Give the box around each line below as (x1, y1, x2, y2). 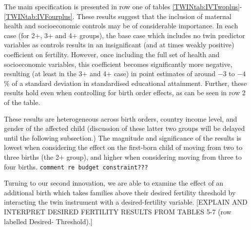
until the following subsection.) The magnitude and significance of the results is (4, 132, 241, 143)
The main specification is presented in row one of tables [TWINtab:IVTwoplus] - (4, 1, 242, 11)
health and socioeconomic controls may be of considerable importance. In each (4, 21, 238, 31)
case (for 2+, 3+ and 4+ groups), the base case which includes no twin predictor (4, 30, 245, 40)
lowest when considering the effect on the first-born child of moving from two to (4, 142, 243, 152)
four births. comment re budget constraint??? (4, 161, 148, 171)
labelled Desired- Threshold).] (4, 216, 93, 226)
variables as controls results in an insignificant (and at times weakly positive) (4, 40, 234, 50)
